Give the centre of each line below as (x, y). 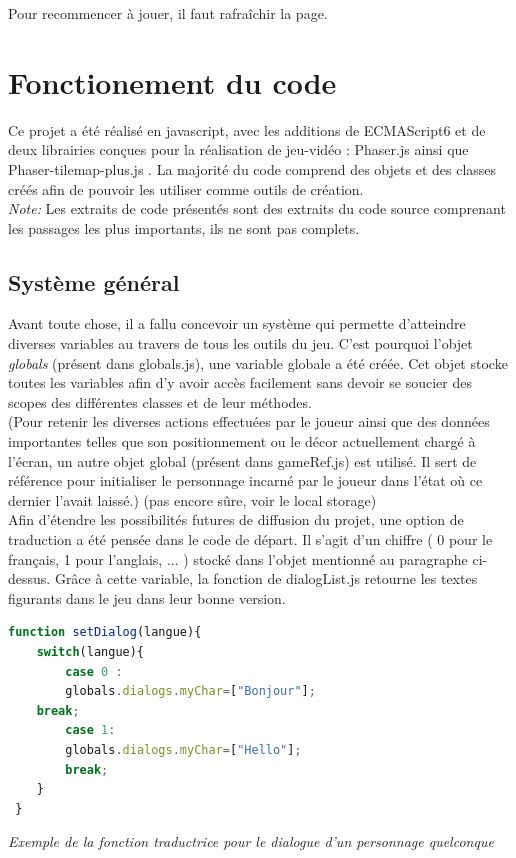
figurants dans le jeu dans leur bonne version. (147, 597)
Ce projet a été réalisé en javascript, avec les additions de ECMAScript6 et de (247, 129)
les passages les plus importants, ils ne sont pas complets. (184, 227)
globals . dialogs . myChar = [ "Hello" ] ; (183, 749)
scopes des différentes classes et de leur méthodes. (160, 401)
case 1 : (90, 730)
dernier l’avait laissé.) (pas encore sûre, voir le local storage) (192, 499)
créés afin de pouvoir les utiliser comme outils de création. (186, 188)
